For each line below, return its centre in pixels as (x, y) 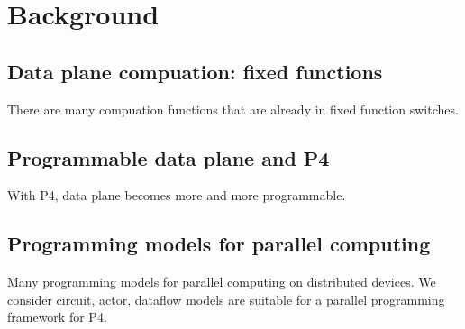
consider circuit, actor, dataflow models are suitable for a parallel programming (226, 299)
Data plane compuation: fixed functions (195, 71)
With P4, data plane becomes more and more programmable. (177, 195)
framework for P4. (57, 317)
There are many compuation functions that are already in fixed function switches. (233, 109)
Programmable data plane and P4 (169, 157)
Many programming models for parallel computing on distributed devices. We (222, 282)
